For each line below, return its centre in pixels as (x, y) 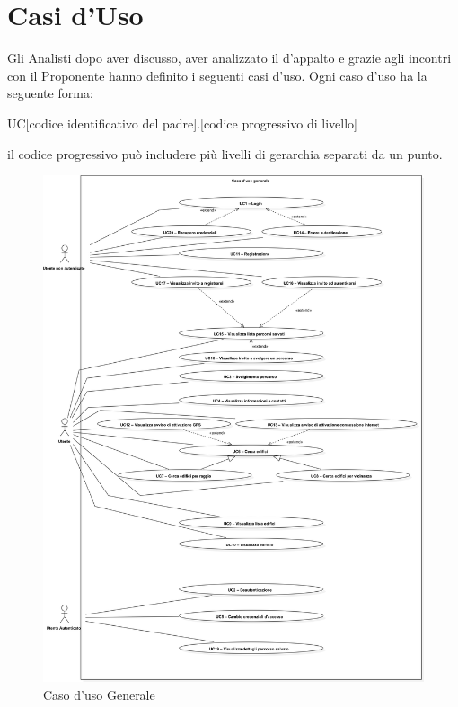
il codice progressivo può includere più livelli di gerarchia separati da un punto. (225, 153)
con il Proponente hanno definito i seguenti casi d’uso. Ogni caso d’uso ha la (217, 75)
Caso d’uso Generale (99, 694)
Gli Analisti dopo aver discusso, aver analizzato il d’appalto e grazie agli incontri (229, 58)
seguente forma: (50, 93)
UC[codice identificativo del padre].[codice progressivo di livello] (182, 123)
